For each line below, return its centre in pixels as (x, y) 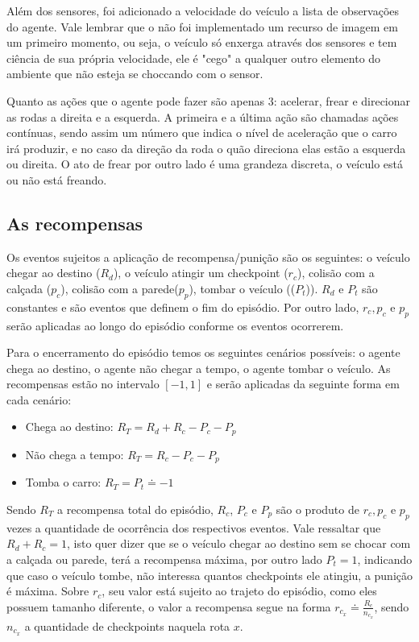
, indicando (385, 559)
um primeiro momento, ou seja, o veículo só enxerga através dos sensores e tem (202, 42)
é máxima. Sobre (48, 591)
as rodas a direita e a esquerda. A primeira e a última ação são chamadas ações (203, 116)
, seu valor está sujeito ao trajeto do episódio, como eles (239, 591)
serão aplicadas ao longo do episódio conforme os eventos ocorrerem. (175, 325)
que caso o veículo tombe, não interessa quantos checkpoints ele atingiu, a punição (209, 575)
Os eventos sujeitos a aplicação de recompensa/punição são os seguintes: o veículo (208, 257)
